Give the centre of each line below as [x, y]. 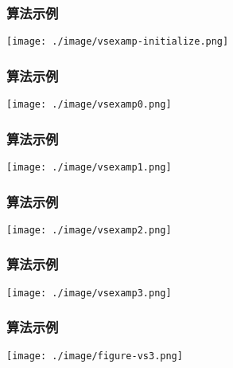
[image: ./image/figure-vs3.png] [95, 356]
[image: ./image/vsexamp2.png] [89, 230]
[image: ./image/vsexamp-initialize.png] [118, 42]
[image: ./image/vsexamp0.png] [89, 105]
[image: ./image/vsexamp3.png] [89, 293]
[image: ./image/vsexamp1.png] [89, 167]
